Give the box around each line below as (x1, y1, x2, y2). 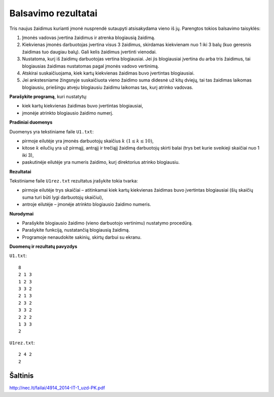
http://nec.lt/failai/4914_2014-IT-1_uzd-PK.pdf (9, 385, 105, 391)
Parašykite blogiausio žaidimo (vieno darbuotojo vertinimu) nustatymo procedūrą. (22, 220, 193, 226)
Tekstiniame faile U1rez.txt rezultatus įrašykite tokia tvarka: (9, 177, 138, 184)
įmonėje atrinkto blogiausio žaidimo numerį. (22, 110, 114, 116)
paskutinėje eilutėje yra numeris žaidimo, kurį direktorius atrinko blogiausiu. (22, 159, 180, 165)
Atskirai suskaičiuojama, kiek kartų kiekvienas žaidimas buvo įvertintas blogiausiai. (22, 70, 195, 76)
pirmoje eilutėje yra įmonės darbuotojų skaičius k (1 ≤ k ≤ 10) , (22, 138, 154, 144)
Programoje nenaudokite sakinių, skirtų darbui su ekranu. (22, 234, 142, 240)
